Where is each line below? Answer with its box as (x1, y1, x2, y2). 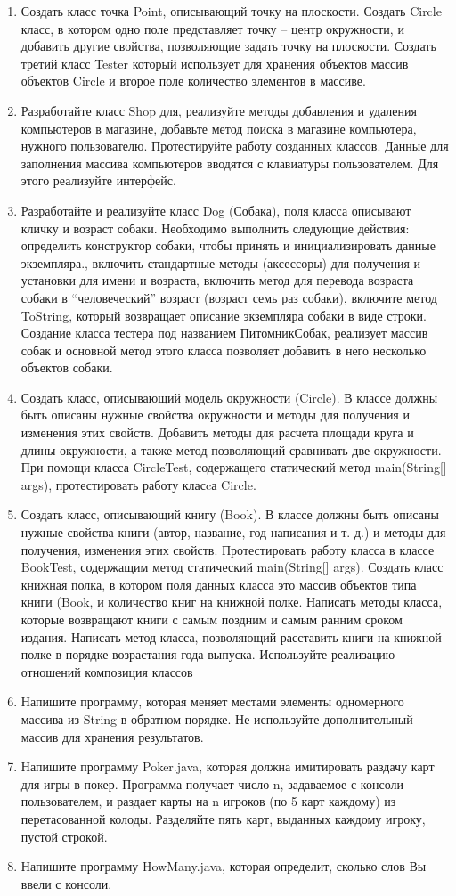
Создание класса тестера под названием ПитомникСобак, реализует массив (20, 323, 428, 342)
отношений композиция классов (20, 662, 193, 680)
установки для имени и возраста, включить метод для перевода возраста (20, 271, 414, 289)
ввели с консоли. (20, 874, 112, 892)
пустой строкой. (20, 827, 108, 845)
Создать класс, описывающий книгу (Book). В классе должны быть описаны (20, 505, 439, 524)
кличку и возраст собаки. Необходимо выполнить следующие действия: (20, 218, 410, 237)
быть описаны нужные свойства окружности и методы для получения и (20, 405, 410, 424)
